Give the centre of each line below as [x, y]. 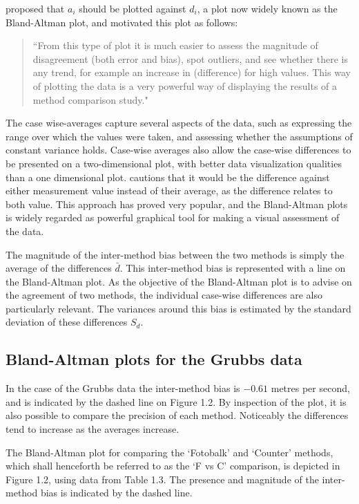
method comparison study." [90, 99]
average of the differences [59, 268]
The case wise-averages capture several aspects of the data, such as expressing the [179, 123]
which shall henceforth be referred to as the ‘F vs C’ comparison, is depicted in [173, 466]
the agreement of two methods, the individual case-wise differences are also [164, 295]
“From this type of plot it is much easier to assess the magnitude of [175, 45]
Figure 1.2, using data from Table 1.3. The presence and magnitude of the [162, 479]
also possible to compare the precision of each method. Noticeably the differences [177, 415]
